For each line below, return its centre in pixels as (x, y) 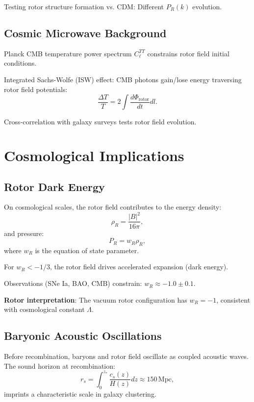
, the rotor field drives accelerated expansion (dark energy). (139, 267)
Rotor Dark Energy (54, 186)
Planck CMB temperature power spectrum (68, 53)
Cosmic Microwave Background (85, 33)
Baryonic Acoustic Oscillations (83, 336)
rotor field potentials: (36, 89)
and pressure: (24, 233)
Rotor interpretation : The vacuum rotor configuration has (96, 299)
